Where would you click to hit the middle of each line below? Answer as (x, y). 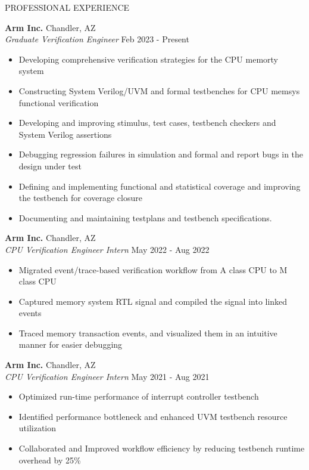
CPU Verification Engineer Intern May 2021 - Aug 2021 (107, 376)
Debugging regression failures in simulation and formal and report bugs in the (161, 154)
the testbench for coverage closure (80, 198)
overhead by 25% (50, 460)
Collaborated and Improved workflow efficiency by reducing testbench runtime (162, 448)
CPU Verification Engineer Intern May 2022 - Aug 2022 (107, 249)
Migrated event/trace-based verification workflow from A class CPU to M (153, 269)
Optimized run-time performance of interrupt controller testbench (139, 396)
